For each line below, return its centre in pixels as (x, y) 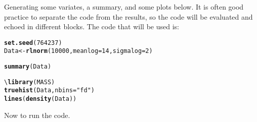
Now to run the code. (37, 115)
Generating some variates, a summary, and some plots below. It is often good (124, 7)
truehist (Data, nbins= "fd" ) (49, 90)
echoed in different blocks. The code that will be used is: (92, 26)
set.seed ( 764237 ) (33, 43)
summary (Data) (28, 67)
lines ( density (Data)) (40, 99)
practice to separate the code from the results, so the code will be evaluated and (128, 16)
